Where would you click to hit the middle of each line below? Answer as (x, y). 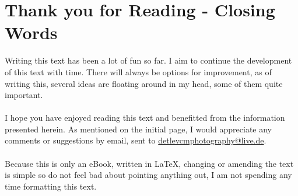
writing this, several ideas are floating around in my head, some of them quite (144, 83)
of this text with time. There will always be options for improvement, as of (138, 71)
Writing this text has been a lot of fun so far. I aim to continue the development (148, 60)
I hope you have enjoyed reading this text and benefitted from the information (145, 118)
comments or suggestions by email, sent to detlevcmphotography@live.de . (136, 140)
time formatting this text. (51, 186)
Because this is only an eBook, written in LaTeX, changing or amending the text (149, 163)
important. (24, 95)
